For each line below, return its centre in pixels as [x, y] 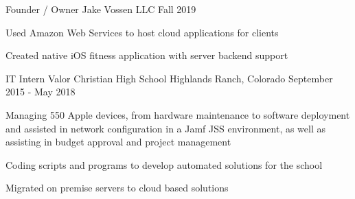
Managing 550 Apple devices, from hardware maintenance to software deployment [178, 114]
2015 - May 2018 [41, 92]
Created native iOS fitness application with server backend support [147, 55]
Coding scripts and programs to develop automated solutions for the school [164, 164]
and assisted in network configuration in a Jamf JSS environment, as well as [166, 128]
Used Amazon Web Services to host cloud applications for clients [142, 32]
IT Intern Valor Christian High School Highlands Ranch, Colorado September [169, 78]
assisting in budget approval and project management [118, 142]
